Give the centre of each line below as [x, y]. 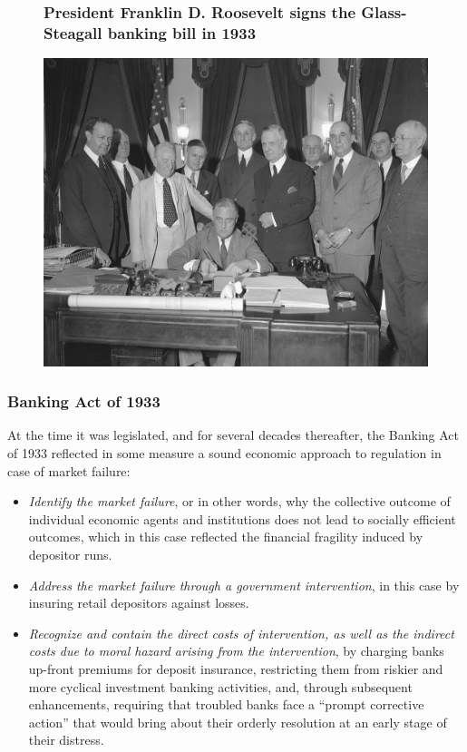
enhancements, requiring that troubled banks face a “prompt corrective [226, 704]
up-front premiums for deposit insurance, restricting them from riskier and [236, 669]
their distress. [66, 740]
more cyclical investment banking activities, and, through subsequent [220, 686]
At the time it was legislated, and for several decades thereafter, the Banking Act [233, 435]
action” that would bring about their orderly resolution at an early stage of [238, 722]
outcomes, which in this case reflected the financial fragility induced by [226, 537]
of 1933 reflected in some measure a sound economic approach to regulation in [224, 453]
